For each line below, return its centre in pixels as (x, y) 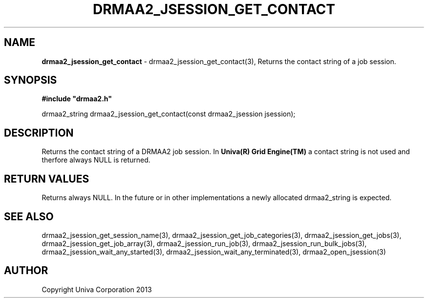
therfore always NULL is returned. (96, 160)
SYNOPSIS (31, 80)
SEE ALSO (29, 216)
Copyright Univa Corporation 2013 (97, 289)
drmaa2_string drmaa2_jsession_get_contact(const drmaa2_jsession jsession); (169, 114)
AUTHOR (26, 271)
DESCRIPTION (39, 133)
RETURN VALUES (47, 179)
